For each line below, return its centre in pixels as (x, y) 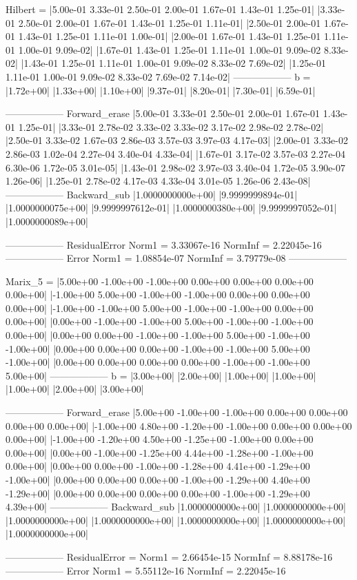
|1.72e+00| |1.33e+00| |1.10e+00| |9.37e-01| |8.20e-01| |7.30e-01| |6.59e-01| (161, 90)
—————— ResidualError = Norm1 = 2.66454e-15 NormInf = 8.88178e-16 (169, 556)
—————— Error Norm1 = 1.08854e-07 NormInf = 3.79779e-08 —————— (176, 258)
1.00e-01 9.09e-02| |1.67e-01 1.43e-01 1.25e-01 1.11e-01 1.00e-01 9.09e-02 (170, 49)
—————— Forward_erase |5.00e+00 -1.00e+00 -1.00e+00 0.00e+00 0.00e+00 (177, 412)
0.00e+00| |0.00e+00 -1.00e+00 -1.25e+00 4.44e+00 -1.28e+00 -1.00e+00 (160, 452)
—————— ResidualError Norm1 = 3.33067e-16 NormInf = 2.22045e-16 (164, 244)
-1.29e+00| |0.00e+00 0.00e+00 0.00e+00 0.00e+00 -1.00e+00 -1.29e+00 (158, 493)
